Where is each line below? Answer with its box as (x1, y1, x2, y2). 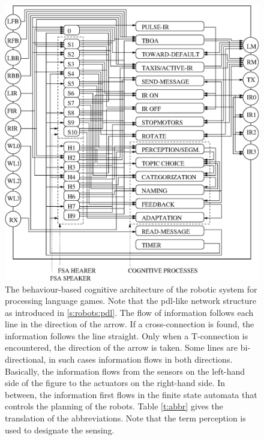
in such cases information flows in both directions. (49, 353, 233, 366)
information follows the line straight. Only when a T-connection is (5, 329, 248, 342)
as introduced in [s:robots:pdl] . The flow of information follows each (5, 306, 254, 318)
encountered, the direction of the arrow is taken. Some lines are (5, 341, 238, 354)
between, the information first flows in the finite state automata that (5, 388, 257, 400)
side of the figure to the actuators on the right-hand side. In (5, 376, 226, 389)
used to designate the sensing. (5, 423, 115, 436)
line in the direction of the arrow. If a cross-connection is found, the (5, 318, 254, 330)
